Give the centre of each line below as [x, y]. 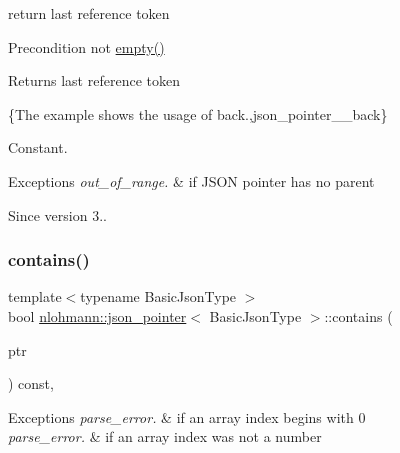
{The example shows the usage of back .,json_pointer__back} [198, 113]
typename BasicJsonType [158, 296]
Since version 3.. [57, 214]
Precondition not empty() [86, 46]
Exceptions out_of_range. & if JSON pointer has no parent [191, 180]
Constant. [38, 147]
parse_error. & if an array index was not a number [165, 436]
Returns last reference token [94, 80]
